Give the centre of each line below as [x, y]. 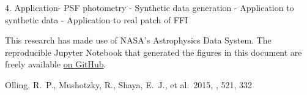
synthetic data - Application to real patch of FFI [97, 19]
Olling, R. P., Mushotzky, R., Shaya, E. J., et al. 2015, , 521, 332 [128, 84]
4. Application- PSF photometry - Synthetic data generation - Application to [150, 7]
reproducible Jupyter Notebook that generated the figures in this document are [153, 52]
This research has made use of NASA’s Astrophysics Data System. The [138, 40]
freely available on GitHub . [56, 64]
